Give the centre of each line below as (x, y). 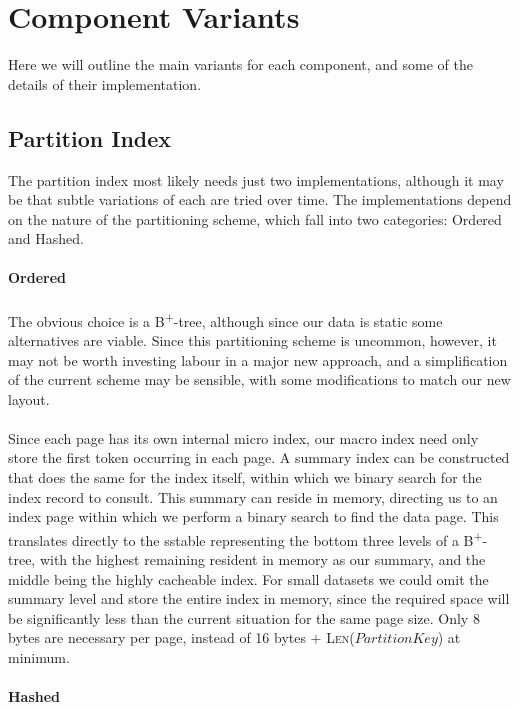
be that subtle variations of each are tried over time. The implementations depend (260, 199)
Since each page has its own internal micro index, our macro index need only (243, 437)
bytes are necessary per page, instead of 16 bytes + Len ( (181, 637)
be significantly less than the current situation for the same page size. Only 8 (244, 617)
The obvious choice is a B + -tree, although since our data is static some (225, 319)
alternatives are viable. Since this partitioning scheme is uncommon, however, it (252, 339)
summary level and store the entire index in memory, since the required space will (259, 598)
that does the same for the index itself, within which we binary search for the (245, 477)
